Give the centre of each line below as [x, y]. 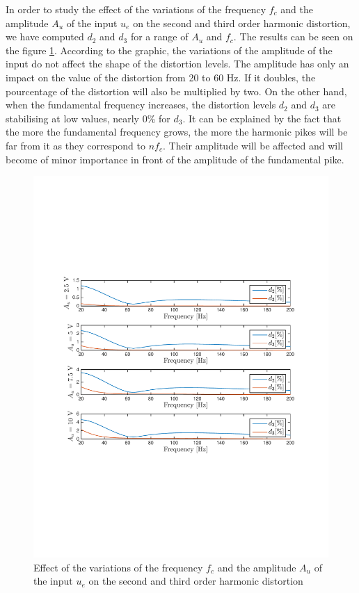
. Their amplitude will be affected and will [253, 145]
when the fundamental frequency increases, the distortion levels [141, 105]
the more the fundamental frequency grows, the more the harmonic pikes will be [177, 132]
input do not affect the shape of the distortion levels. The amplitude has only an [177, 64]
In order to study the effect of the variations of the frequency [136, 9]
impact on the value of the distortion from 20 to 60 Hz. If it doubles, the [161, 77]
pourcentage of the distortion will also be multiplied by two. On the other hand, [176, 91]
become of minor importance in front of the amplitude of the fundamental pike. [175, 159]
